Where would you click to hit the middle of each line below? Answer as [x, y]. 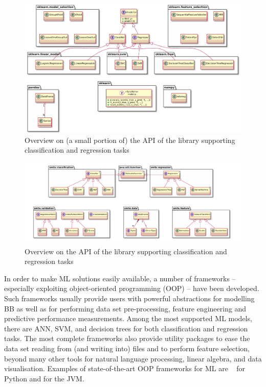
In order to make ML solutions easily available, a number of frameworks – [120, 278]
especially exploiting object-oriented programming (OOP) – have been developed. [132, 288]
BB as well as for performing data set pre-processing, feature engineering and [125, 308]
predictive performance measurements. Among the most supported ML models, [128, 318]
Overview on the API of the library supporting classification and [126, 251]
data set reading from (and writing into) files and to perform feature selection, [127, 348]
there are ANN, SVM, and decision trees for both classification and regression [126, 328]
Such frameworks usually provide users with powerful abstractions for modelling [129, 298]
